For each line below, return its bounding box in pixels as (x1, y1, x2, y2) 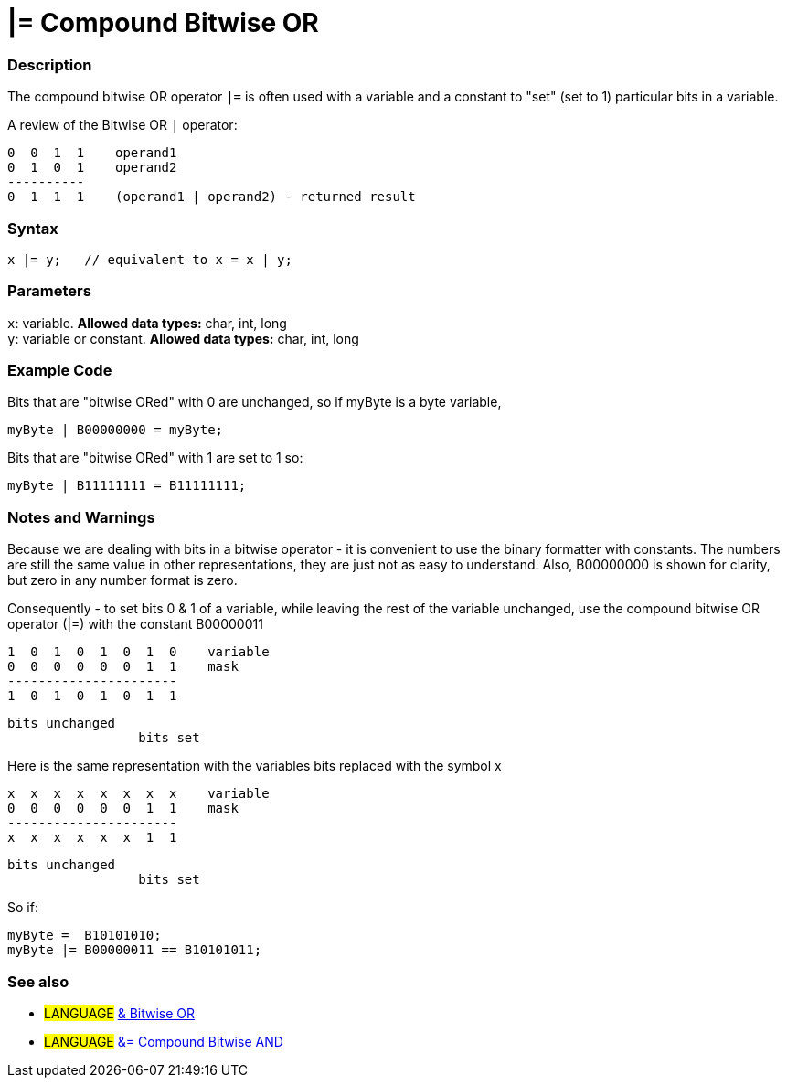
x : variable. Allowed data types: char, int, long (7, 314, 287, 331)
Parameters (7, 282, 91, 301)
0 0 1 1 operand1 (7, 145, 177, 161)
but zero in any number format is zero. (7, 572, 238, 589)
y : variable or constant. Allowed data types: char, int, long (7, 330, 359, 346)
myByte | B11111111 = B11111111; (7, 478, 247, 494)
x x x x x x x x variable (7, 786, 270, 802)
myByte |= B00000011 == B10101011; (7, 942, 262, 958)
